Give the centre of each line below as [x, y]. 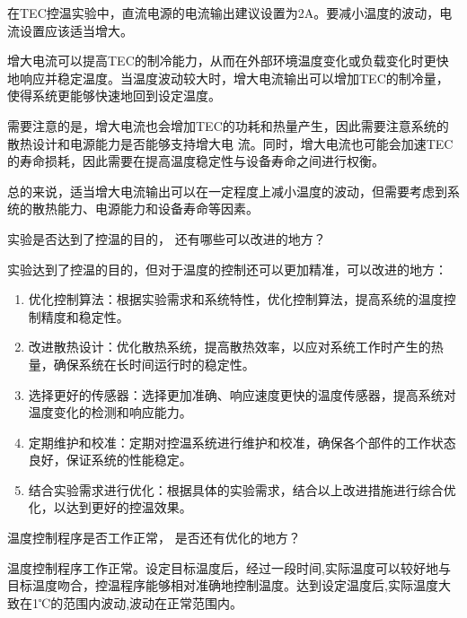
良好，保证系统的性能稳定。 [110, 460]
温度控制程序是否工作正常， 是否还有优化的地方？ [154, 538]
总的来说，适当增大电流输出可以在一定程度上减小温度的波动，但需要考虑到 [227, 191]
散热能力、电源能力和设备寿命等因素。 [145, 209]
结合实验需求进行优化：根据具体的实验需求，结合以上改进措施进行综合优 [242, 489]
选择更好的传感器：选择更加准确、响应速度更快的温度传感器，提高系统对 [242, 394]
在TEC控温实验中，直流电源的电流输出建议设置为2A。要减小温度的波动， [224, 13]
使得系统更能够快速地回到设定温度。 [114, 96]
